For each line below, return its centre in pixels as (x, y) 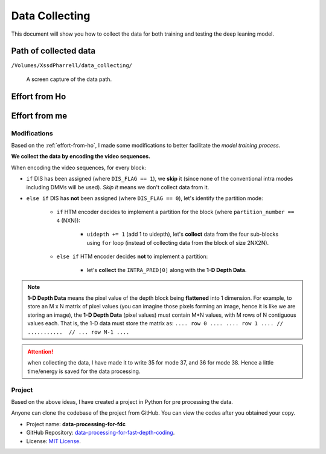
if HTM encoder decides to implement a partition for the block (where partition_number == (175, 212)
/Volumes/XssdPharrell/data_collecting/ (72, 66)
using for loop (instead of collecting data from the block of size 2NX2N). (178, 242)
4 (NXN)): (69, 220)
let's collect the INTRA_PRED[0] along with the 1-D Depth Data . (167, 270)
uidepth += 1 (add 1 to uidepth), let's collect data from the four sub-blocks (183, 234)
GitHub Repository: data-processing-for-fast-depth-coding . (101, 433)
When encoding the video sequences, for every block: (79, 167)
